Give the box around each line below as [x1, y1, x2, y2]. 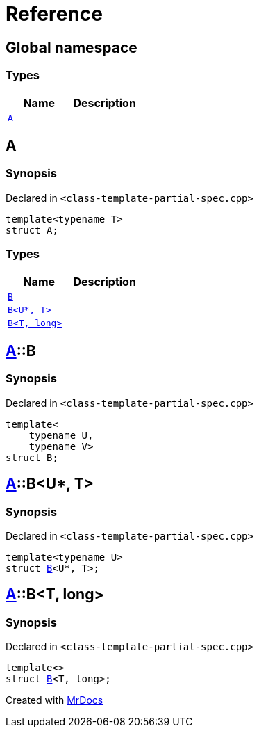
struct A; [6, 224, 58, 236]
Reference [6, 2, 103, 26]
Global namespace [6, 38, 137, 56]
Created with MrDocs [6, 694, 103, 707]
